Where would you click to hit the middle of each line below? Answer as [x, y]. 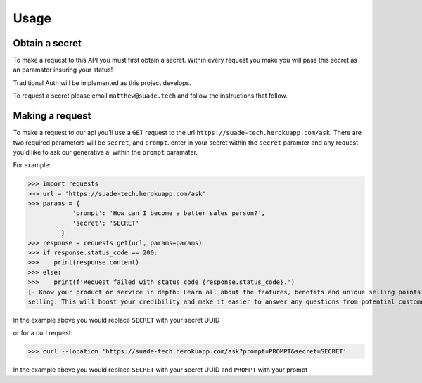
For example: [32, 165]
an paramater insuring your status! [63, 70]
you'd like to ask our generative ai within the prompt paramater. [105, 152]
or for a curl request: [43, 333]
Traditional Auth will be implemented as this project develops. [102, 83]
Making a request [52, 116]
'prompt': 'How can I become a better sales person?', [169, 213]
